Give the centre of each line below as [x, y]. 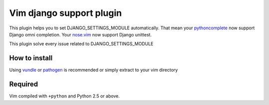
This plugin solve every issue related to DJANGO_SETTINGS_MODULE [81, 44]
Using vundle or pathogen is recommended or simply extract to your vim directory [93, 70]
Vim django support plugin [66, 13]
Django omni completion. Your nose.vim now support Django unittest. [80, 34]
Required [24, 84]
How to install [31, 58]
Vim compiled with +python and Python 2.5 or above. [65, 96]
